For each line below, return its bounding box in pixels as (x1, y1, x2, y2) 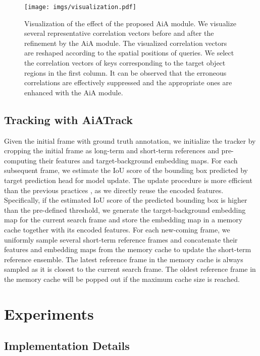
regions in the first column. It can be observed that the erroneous (24, 67, 227, 78)
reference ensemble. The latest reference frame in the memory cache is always (4, 254, 243, 264)
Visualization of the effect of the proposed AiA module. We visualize (24, 18, 236, 28)
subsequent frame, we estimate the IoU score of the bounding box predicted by (4, 165, 248, 175)
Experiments (4, 303, 94, 324)
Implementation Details (4, 338, 130, 353)
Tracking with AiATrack (4, 111, 133, 127)
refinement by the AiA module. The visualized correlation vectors (24, 37, 227, 48)
